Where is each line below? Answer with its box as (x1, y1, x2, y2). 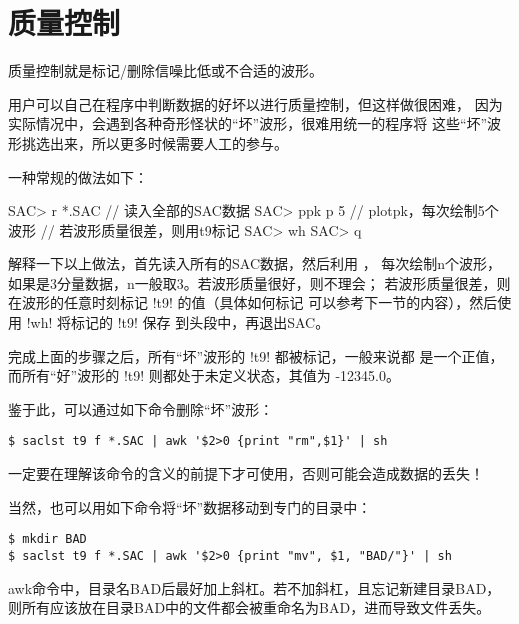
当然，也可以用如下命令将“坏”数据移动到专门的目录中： (8, 496, 372, 517)
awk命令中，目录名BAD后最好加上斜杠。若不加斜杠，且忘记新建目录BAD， (8, 577, 501, 598)
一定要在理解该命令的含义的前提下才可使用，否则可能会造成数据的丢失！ (8, 463, 484, 484)
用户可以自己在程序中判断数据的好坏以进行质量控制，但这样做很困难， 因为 (8, 93, 503, 114)
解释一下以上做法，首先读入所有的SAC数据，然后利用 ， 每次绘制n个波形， (8, 253, 502, 274)
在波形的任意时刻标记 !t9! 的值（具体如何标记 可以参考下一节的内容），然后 (8, 292, 498, 313)
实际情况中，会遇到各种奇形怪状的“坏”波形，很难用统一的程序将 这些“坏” (8, 113, 488, 134)
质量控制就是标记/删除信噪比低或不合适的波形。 (8, 60, 323, 81)
